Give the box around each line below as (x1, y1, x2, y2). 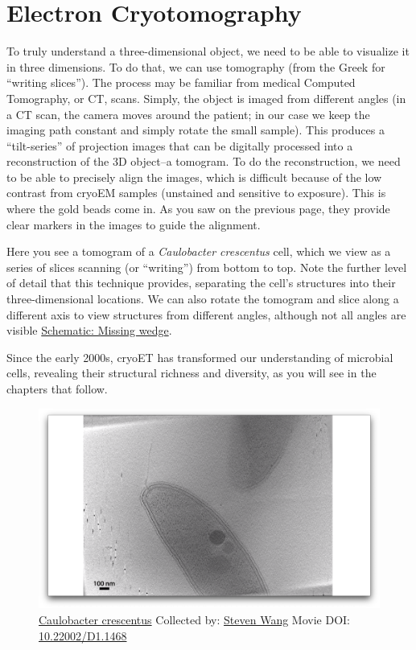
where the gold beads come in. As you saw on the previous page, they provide (6, 200, 390, 217)
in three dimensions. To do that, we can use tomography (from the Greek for (6, 58, 385, 75)
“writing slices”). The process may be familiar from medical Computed (6, 74, 356, 91)
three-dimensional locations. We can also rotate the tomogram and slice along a (6, 290, 399, 307)
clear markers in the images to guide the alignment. (6, 216, 261, 232)
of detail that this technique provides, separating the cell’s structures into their (6, 274, 396, 291)
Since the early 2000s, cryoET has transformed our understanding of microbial (6, 348, 393, 365)
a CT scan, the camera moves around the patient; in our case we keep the (6, 105, 370, 122)
